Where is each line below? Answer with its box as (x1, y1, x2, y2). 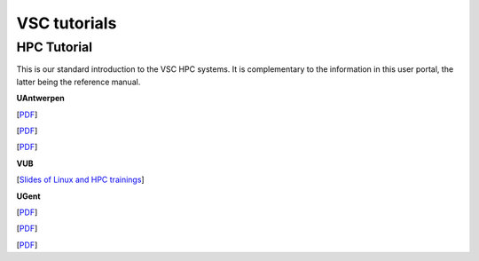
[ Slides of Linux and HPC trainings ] (16, 174, 145, 186)
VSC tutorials (16, 13, 117, 33)
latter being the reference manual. (16, 76, 141, 87)
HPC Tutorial (16, 39, 93, 55)
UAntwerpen (16, 93, 66, 104)
